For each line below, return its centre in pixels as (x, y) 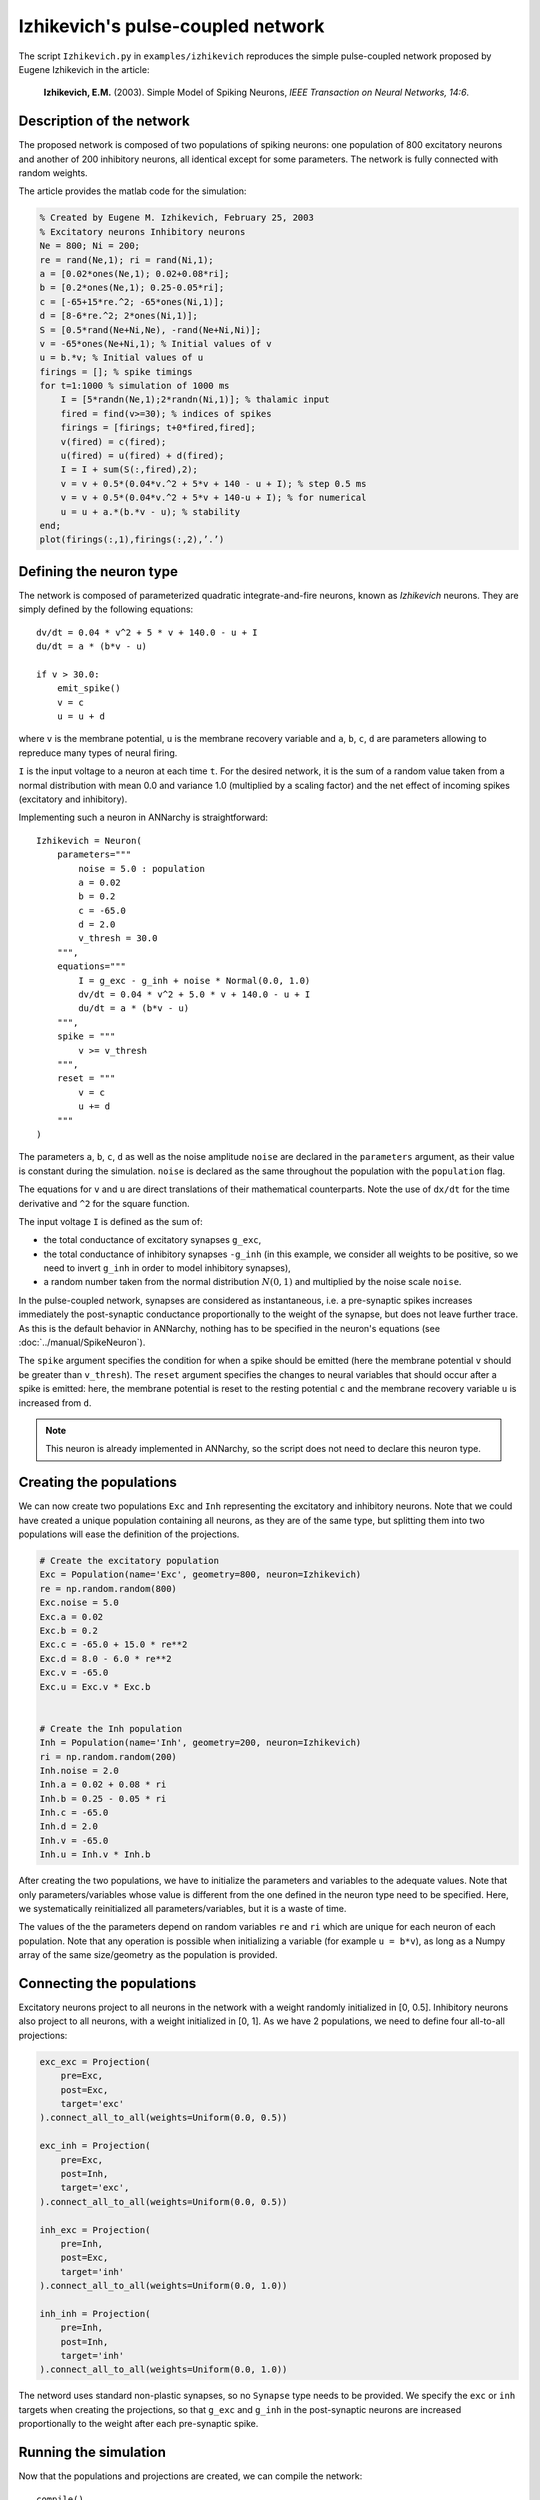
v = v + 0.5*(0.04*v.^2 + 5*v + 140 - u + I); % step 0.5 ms (213, 483)
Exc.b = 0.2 (69, 1630)
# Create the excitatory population (129, 1561)
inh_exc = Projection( (95, 2229)
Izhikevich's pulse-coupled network (171, 26)
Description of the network (104, 121)
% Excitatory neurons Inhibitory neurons (142, 231)
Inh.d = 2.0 (69, 1826)
